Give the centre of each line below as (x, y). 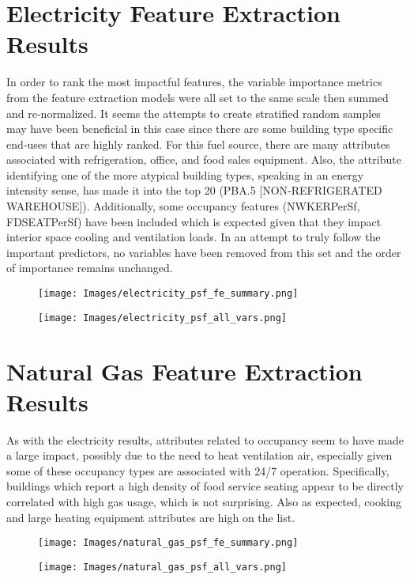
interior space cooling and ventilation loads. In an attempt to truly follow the (194, 237)
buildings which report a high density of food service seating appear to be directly (205, 486)
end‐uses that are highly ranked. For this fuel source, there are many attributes (198, 144)
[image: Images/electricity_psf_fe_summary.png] (168, 294)
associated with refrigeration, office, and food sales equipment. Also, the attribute (204, 159)
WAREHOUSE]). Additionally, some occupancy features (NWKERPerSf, (183, 206)
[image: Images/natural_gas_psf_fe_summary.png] (168, 543)
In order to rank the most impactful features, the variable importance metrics (194, 82)
